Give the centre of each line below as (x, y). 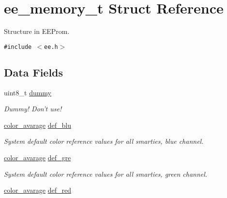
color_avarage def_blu (38, 125)
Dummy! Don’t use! (33, 109)
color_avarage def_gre (38, 157)
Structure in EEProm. (37, 31)
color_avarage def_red (38, 190)
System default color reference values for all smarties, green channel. (106, 174)
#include (18, 47)
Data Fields (34, 72)
